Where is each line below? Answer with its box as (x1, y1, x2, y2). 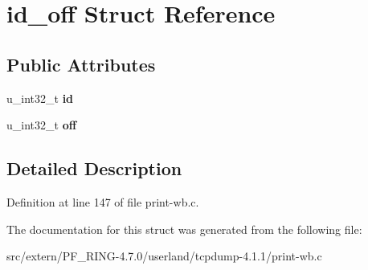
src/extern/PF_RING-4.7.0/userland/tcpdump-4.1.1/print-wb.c (6, 247, 322, 264)
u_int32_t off (6, 117, 77, 133)
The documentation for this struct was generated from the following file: (6, 220, 362, 237)
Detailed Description (6, 156, 182, 181)
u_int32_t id (6, 89, 74, 106)
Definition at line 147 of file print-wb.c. (6, 193, 199, 210)
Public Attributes (6, 51, 156, 76)
